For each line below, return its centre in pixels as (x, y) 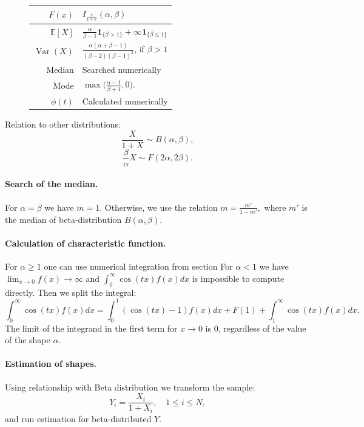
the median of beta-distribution (63, 219)
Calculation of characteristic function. (86, 243)
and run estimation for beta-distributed (78, 418)
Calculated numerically (125, 101)
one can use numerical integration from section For (138, 266)
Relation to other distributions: (63, 124)
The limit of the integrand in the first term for (91, 328)
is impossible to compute (238, 278)
